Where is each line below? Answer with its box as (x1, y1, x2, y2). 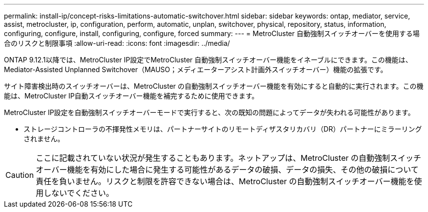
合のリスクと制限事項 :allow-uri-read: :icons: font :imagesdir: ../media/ (4, 39, 230, 47)
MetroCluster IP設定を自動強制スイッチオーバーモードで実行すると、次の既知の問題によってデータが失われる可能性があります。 (4, 108, 415, 116)
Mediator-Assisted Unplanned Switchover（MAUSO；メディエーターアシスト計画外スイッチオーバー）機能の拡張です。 (4, 65, 387, 74)
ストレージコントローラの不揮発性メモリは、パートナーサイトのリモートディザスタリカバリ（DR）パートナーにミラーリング (23, 125, 422, 133)
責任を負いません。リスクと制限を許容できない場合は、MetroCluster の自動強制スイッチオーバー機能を (36, 176, 414, 186)
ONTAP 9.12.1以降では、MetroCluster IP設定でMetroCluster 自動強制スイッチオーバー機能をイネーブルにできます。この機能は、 (4, 56, 412, 64)
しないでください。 (43, 188, 114, 198)
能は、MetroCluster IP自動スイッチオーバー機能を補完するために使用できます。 (4, 92, 259, 100)
